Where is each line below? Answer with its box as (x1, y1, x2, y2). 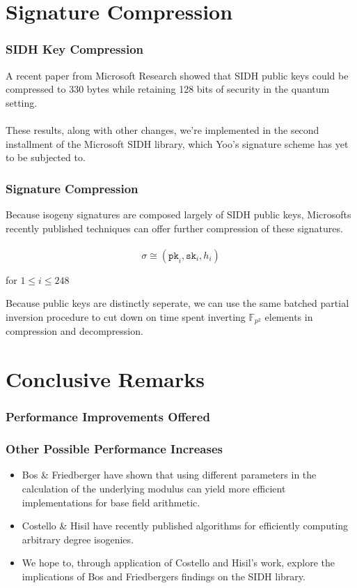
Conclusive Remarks (6, 365, 205, 393)
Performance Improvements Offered (6, 408, 210, 425)
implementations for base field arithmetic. (22, 495, 200, 509)
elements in (264, 309, 313, 324)
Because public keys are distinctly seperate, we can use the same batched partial (6, 296, 349, 310)
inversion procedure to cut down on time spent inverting (6, 309, 246, 324)
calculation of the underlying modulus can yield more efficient (22, 481, 286, 496)
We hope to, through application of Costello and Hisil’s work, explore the (22, 555, 335, 570)
